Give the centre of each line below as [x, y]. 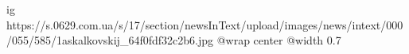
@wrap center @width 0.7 [279, 40]
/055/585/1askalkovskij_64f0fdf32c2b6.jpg [110, 40]
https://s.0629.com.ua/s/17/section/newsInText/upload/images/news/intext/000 [205, 24]
